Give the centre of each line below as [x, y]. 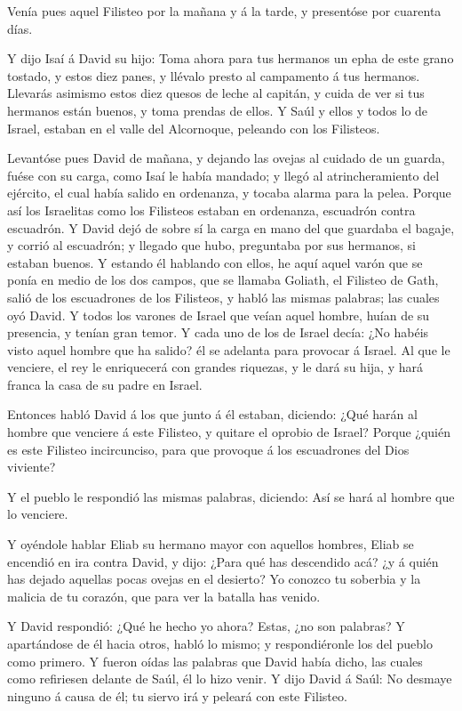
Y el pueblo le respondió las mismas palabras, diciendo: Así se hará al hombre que [231, 496]
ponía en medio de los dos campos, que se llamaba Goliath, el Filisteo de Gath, [223, 280]
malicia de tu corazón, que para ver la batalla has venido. [164, 596]
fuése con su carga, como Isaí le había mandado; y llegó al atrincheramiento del [223, 175]
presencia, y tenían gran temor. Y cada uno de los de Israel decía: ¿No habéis [218, 332]
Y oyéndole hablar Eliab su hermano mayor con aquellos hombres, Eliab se [211, 544]
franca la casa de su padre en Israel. [105, 384]
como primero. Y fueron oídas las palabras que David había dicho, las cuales [215, 661]
